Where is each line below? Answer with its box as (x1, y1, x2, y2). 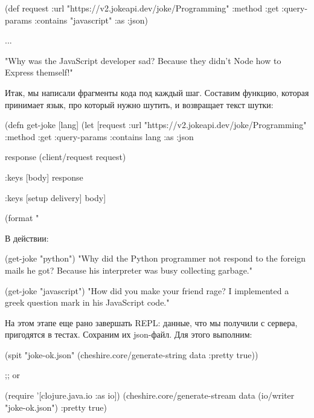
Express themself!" (5, 66, 73, 79)
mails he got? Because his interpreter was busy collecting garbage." (5, 263, 252, 276)
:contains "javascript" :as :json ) (34, 13, 148, 26)
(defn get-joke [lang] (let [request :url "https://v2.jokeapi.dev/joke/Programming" (5, 118, 307, 131)
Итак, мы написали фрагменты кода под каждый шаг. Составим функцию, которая (5, 86, 309, 98)
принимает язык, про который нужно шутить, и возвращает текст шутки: (5, 98, 274, 111)
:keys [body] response (5, 170, 83, 183)
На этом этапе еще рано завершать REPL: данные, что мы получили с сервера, (5, 316, 298, 329)
